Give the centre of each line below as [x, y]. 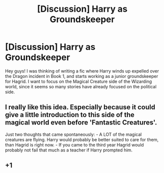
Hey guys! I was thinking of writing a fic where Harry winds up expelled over [82, 71]
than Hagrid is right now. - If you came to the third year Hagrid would [75, 145]
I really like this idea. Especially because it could [80, 107]
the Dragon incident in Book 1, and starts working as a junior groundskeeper [82, 76]
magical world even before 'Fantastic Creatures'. [81, 123]
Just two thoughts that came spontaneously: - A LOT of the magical [73, 134]
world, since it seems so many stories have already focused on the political [81, 86]
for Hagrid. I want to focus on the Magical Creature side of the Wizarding [79, 81]
